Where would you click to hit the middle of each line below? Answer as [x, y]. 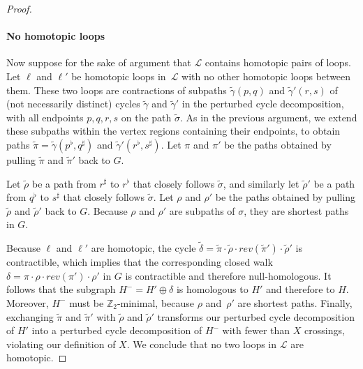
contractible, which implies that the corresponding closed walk [140, 262]
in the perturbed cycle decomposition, [263, 104]
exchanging [30, 316]
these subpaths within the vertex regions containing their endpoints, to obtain [173, 131]
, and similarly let [261, 183]
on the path [146, 117]
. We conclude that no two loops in [202, 344]
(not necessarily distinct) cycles [73, 104]
